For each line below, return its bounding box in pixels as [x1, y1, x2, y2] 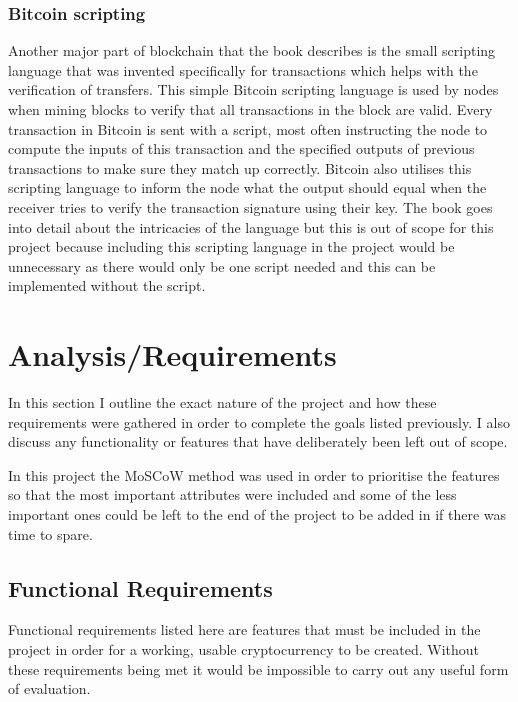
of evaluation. [8, 678, 91, 699]
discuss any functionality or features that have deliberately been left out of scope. [8, 431, 508, 452]
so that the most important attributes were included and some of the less [8, 484, 457, 505]
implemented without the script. [8, 275, 206, 296]
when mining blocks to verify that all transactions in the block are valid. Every [8, 99, 493, 119]
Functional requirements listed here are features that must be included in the [8, 619, 481, 640]
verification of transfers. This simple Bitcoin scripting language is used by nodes [8, 79, 499, 100]
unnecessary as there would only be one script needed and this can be [8, 255, 436, 276]
